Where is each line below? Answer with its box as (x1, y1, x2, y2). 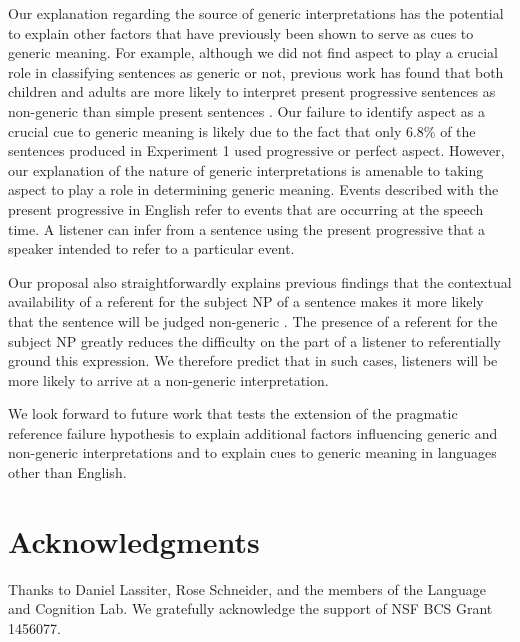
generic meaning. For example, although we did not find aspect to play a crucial (8, 42, 499, 63)
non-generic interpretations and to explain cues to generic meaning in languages (8, 442, 497, 463)
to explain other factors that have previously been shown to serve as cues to (8, 22, 474, 43)
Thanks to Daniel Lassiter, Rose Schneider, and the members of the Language (8, 578, 487, 599)
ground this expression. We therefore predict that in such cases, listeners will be (8, 350, 498, 371)
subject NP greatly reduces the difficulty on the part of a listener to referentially (8, 330, 501, 351)
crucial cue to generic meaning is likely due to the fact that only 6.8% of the (8, 120, 476, 141)
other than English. (8, 462, 127, 483)
